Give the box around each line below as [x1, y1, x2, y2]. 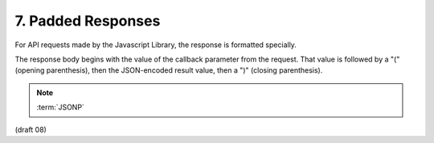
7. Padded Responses [14, 12, 161, 30]
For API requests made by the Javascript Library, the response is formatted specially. [14, 40, 297, 50]
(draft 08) [14, 125, 47, 134]
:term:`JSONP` [36, 102, 84, 112]
